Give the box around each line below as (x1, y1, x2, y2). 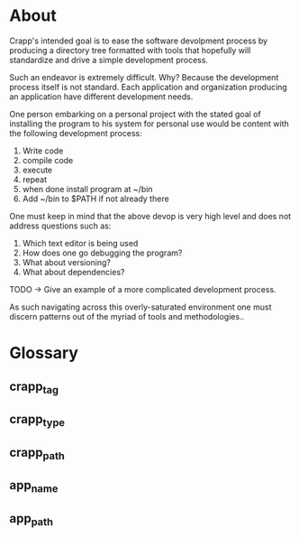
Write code (22, 145, 64, 156)
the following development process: (9, 127, 142, 138)
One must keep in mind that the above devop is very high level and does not (9, 210, 292, 221)
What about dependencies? (22, 266, 125, 277)
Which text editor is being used (22, 237, 139, 248)
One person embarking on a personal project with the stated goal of (9, 108, 261, 119)
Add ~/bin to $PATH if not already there (22, 193, 169, 204)
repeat (22, 173, 48, 185)
